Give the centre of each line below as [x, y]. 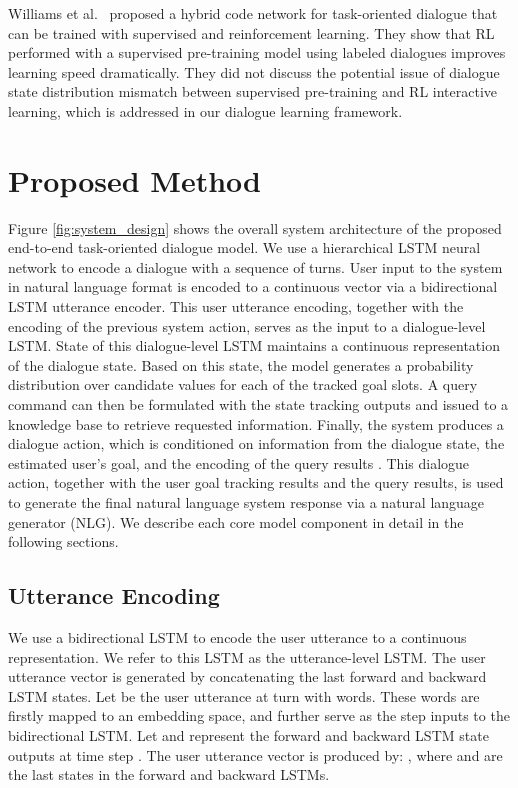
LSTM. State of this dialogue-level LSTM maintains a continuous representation [254, 345]
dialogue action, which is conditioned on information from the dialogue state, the [256, 443]
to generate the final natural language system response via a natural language [246, 502]
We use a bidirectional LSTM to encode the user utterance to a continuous [237, 636]
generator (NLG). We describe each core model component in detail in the [236, 521]
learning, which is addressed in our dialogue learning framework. [205, 110]
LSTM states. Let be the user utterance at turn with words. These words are [244, 695]
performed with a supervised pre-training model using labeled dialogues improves [257, 52]
